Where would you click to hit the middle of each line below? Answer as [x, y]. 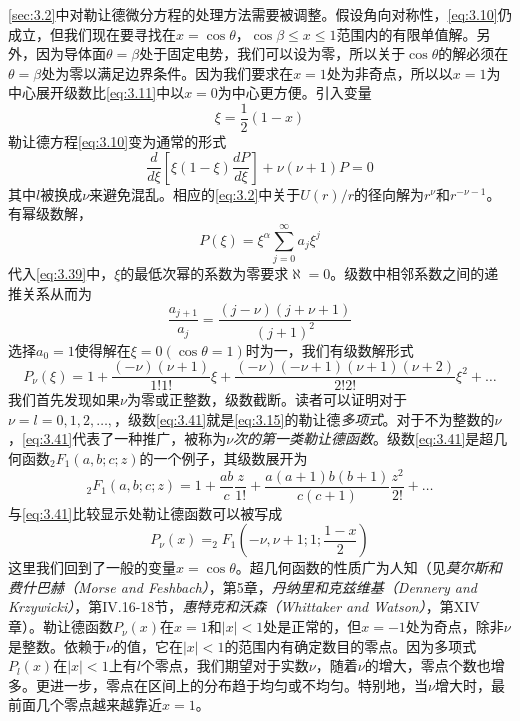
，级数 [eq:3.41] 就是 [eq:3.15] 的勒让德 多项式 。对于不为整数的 [304, 418]
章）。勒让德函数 [60, 626]
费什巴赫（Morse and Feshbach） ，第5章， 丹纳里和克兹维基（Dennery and [242, 586]
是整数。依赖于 [57, 645]
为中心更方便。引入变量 [294, 92]
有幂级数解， [50, 213]
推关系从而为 [50, 292]
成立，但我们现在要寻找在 [92, 33]
